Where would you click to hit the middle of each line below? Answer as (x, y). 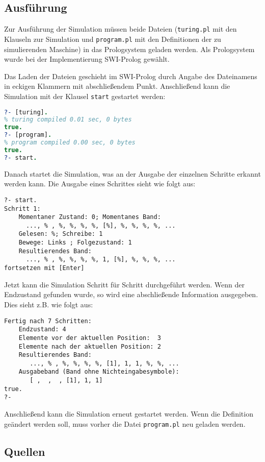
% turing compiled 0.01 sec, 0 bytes (68, 120)
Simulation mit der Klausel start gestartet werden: (85, 96)
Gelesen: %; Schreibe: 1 (61, 234)
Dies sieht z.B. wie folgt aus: (49, 304)
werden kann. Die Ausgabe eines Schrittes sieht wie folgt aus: (100, 184)
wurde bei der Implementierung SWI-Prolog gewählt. (87, 59)
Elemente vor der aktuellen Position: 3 (90, 338)
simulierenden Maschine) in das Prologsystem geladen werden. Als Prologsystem (129, 49)
